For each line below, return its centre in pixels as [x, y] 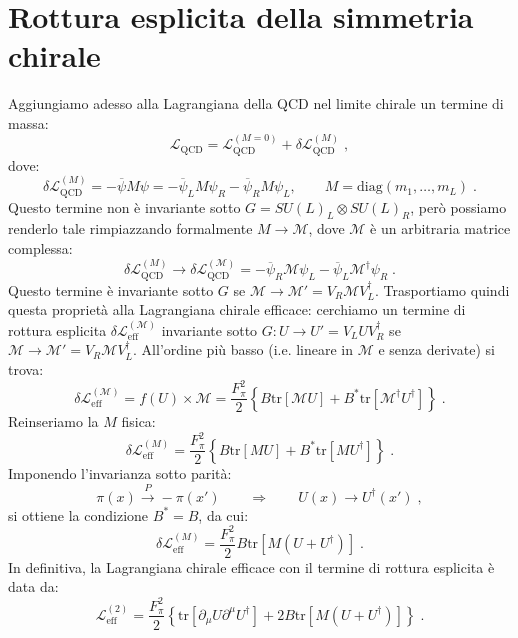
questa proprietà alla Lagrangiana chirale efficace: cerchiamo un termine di [237, 309]
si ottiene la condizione [78, 514]
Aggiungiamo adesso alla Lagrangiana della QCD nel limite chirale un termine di [256, 103]
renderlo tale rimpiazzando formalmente [130, 228]
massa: [28, 122]
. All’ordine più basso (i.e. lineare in [243, 349]
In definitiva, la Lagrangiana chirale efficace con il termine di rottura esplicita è [251, 566]
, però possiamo [458, 206]
